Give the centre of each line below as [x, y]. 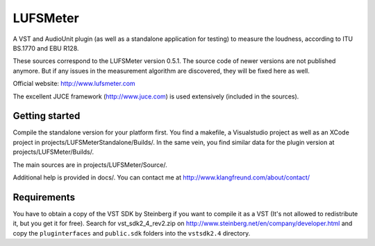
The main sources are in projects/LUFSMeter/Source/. [90, 165]
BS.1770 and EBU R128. [46, 48]
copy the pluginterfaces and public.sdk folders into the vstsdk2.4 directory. [132, 233]
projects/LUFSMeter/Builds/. [53, 152]
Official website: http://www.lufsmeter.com [74, 84]
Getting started [47, 116]
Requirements [44, 197]
